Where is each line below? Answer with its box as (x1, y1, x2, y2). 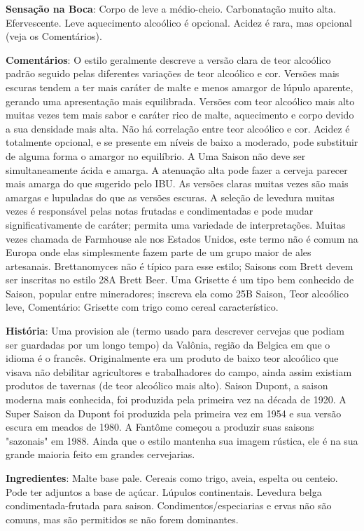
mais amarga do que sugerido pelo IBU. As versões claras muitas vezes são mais (6, 176, 349, 191)
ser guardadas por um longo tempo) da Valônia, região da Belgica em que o (6, 337, 330, 351)
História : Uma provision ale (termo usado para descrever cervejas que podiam (6, 323, 344, 338)
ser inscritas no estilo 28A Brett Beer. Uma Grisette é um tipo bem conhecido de (6, 272, 354, 287)
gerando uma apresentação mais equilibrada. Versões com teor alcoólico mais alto (6, 93, 355, 108)
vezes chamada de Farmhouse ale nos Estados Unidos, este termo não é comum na (6, 231, 358, 246)
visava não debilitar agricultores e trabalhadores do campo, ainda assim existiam (6, 364, 352, 379)
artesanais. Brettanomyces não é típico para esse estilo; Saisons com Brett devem (6, 258, 353, 273)
